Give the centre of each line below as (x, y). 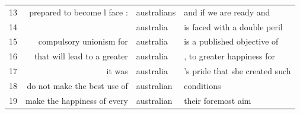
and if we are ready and (227, 12)
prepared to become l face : (79, 12)
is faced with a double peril (233, 26)
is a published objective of (231, 41)
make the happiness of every (77, 100)
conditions (202, 85)
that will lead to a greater (81, 56)
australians (156, 12)
